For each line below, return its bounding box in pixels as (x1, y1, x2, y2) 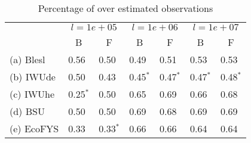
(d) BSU (10, 104, 45, 118)
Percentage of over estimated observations (38, 1, 213, 15)
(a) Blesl (10, 52, 45, 66)
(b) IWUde (10, 70, 56, 83)
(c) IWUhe (10, 87, 55, 101)
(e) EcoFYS (10, 122, 59, 135)
